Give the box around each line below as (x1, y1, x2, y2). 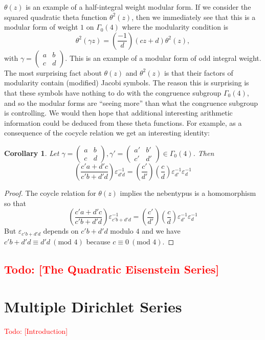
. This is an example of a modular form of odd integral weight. (65, 52, 261, 63)
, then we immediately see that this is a (131, 11, 256, 22)
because (86, 236, 111, 246)
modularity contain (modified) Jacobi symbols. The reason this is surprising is (4, 77, 249, 88)
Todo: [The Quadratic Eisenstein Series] (4, 261, 219, 277)
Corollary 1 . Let (4, 147, 59, 158)
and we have (142, 225, 181, 236)
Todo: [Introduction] (4, 326, 68, 336)
